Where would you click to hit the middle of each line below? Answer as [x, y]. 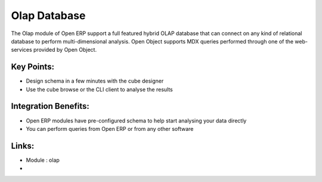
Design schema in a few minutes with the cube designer [95, 81]
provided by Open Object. [65, 50]
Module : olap [43, 160]
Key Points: [33, 67]
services [21, 50]
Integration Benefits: [50, 106]
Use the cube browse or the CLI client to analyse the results [99, 89]
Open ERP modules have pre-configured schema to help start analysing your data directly [136, 120]
